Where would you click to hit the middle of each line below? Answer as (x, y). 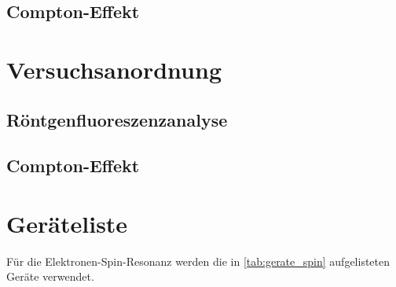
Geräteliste (67, 223)
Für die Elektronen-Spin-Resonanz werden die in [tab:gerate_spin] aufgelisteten (198, 261)
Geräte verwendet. (50, 276)
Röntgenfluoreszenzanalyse (117, 119)
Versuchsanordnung (114, 69)
